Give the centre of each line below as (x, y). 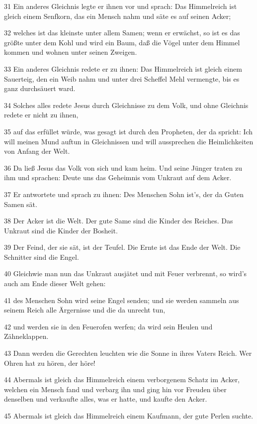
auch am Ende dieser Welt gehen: (55, 283)
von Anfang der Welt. (37, 151)
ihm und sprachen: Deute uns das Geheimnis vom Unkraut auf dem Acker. (118, 177)
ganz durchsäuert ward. (40, 88)
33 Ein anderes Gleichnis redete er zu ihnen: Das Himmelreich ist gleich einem (123, 68)
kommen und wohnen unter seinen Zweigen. (71, 52)
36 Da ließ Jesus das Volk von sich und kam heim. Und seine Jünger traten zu (123, 167)
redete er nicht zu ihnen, (41, 115)
